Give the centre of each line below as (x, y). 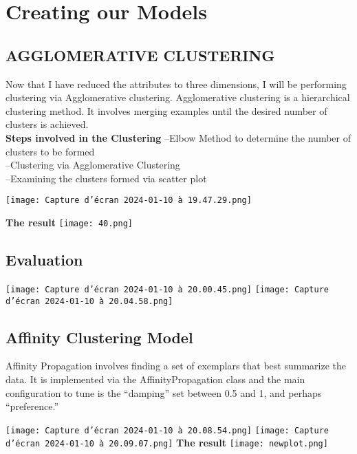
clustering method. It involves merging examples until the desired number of (166, 110)
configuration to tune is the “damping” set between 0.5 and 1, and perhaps (164, 392)
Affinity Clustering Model (99, 337)
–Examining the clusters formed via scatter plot (106, 178)
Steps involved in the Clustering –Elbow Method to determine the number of (178, 137)
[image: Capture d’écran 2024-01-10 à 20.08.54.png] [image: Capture (167, 430)
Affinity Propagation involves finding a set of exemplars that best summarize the (176, 366)
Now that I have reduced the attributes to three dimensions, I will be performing (176, 84)
